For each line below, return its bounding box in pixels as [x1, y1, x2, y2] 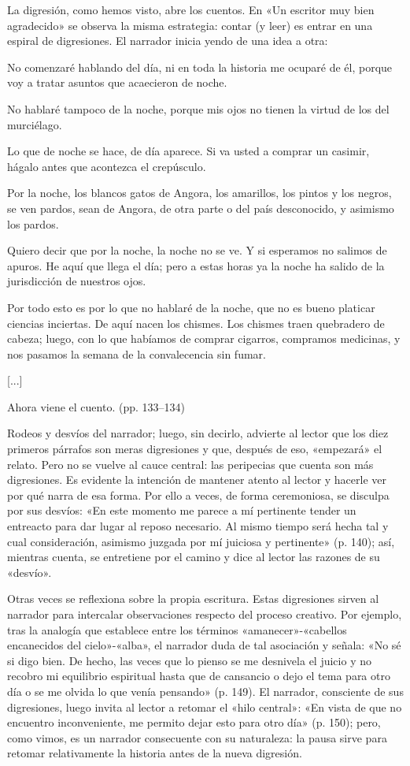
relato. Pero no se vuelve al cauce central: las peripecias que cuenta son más [7, 456, 374, 472]
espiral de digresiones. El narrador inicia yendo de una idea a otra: [7, 32, 328, 49]
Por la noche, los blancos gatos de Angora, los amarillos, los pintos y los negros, [7, 184, 392, 201]
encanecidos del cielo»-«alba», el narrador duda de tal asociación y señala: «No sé [7, 637, 401, 653]
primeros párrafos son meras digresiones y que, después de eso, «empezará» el [7, 441, 382, 457]
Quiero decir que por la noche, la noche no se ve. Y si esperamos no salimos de [7, 242, 387, 258]
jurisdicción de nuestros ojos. [7, 273, 146, 289]
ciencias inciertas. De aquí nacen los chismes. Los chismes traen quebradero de [7, 314, 385, 331]
